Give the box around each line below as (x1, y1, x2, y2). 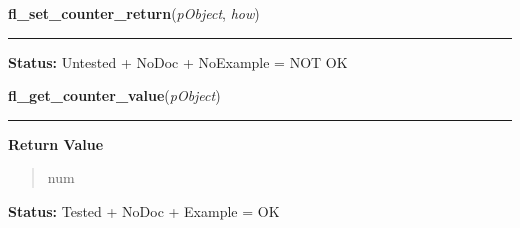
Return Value (8, 133, 104, 154)
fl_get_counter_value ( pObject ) (8, 85, 221, 106)
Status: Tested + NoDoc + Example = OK (8, 200, 280, 221)
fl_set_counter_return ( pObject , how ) (8, 3, 260, 23)
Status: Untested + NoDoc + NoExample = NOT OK (8, 51, 348, 72)
